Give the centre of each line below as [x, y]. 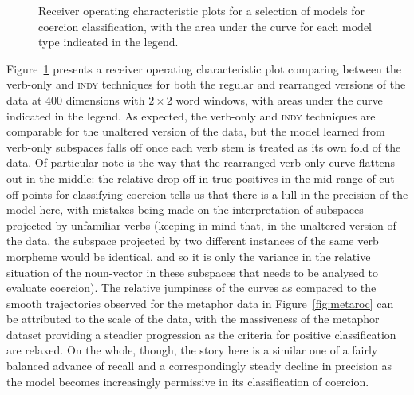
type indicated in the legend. [108, 42]
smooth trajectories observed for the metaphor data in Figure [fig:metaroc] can [200, 303]
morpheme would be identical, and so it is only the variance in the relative [189, 256]
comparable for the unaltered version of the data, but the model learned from [196, 131]
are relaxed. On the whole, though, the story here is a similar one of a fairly [192, 350]
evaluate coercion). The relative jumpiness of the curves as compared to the [191, 288]
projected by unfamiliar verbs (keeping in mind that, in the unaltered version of [201, 225]
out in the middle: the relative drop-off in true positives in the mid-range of [191, 178]
